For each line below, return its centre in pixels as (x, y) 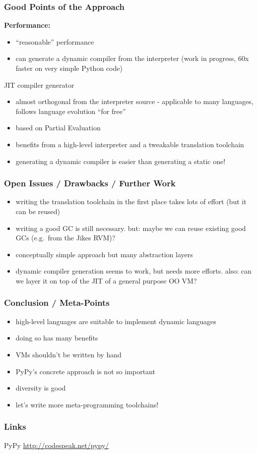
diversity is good (41, 388)
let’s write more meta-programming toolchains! (87, 404)
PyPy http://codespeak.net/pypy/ (57, 445)
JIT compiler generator (39, 85)
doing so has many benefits (57, 338)
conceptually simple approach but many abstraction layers (104, 254)
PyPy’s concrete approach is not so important (85, 371)
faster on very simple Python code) (69, 68)
